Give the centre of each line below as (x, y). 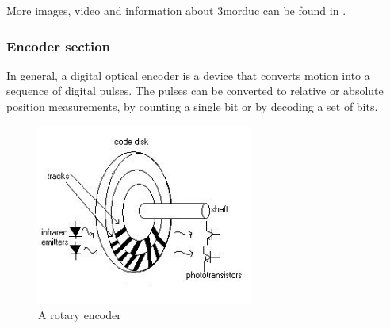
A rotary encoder (80, 315)
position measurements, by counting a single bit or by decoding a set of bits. (192, 106)
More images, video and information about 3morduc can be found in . (176, 10)
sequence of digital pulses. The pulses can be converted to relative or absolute (195, 91)
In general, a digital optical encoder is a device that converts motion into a (188, 75)
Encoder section (59, 46)
